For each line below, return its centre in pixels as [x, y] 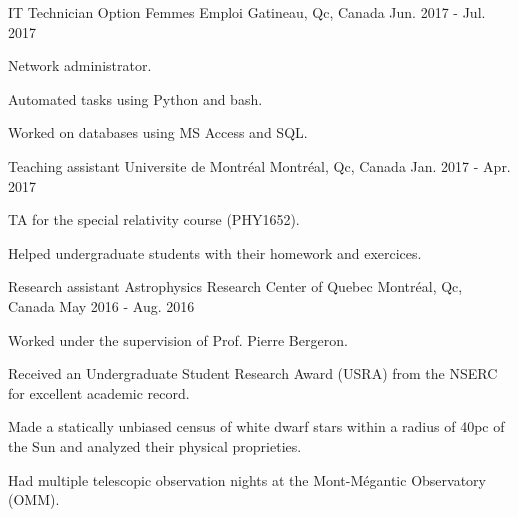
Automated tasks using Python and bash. [135, 98]
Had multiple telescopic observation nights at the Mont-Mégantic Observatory [247, 479]
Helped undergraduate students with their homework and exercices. [215, 252]
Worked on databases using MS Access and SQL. [158, 132]
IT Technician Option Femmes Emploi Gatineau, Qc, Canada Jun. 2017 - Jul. [247, 12]
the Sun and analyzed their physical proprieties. [155, 445]
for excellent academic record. [99, 392]
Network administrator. [80, 65]
